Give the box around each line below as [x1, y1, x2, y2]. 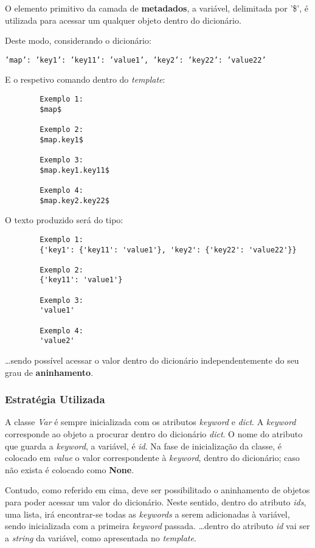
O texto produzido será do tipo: [5, 213, 123, 226]
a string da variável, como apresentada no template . [5, 531, 196, 544]
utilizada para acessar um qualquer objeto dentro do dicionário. [5, 13, 241, 26]
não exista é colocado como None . [5, 463, 134, 476]
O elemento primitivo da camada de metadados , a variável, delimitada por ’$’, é [5, 2, 308, 14]
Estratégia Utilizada [5, 392, 105, 407]
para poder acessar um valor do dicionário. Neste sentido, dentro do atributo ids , [5, 496, 306, 508]
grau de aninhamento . [5, 366, 94, 378]
